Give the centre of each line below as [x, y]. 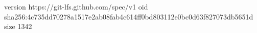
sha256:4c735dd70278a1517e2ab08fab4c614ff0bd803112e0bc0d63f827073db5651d [129, 16]
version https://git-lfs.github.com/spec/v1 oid [76, 6]
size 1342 [18, 26]
